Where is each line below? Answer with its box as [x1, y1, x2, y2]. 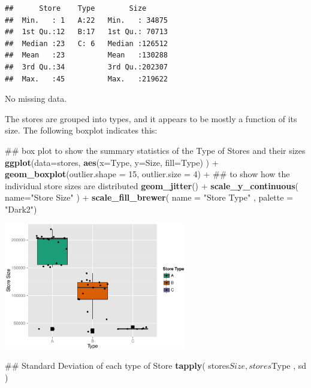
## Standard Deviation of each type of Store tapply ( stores [5, 359, 230, 372]
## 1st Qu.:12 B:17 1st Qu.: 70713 [5, 28, 168, 37]
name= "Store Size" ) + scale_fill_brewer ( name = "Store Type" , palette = [5, 191, 294, 204]
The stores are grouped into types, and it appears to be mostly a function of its [5, 112, 297, 125]
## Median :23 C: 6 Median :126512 [5, 39, 168, 48]
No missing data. [5, 92, 67, 105]
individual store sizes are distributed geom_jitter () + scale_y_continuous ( [5, 179, 298, 192]
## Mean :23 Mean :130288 [5, 51, 168, 60]
